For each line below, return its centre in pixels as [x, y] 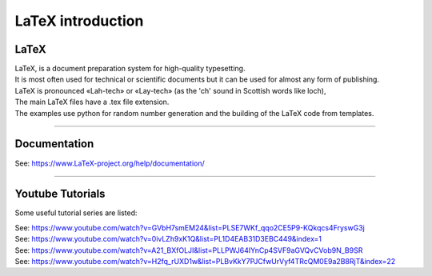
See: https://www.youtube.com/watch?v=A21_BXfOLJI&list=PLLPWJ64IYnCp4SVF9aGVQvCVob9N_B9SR [189, 250]
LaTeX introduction [79, 21]
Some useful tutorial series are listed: [76, 213]
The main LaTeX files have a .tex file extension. [92, 102]
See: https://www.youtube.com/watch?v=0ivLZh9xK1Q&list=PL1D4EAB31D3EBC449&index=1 [168, 239]
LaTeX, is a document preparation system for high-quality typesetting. [130, 69]
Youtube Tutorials [60, 194]
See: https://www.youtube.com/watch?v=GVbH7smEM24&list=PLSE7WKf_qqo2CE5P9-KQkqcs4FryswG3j [190, 227]
